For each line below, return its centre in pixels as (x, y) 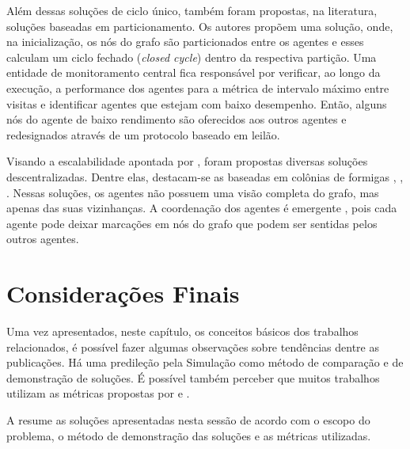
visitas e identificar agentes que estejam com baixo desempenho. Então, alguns (197, 103)
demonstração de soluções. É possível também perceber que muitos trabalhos (193, 377)
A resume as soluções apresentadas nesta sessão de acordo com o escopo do (188, 420)
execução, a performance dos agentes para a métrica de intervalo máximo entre (198, 88)
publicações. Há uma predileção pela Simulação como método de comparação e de (205, 362)
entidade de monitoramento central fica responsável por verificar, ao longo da (194, 72)
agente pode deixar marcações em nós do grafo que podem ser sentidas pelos (192, 223)
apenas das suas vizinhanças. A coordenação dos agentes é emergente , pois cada (202, 208)
